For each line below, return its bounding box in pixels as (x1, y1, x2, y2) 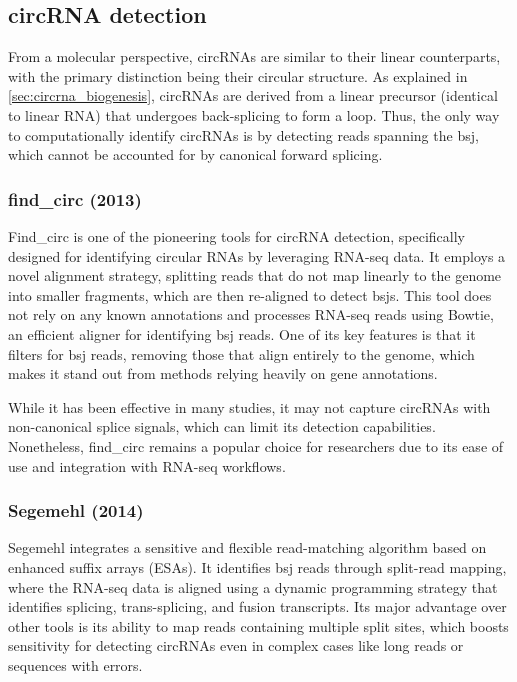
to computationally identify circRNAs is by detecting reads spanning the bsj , (8, 124, 479, 145)
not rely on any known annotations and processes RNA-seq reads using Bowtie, (8, 304, 494, 325)
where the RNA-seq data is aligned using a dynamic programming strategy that (8, 576, 498, 597)
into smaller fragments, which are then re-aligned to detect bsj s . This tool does (8, 284, 492, 305)
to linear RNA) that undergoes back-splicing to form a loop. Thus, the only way (8, 104, 500, 125)
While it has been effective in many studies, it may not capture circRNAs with (8, 396, 491, 417)
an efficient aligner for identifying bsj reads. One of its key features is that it (8, 323, 476, 344)
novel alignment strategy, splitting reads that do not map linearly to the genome (8, 265, 502, 286)
